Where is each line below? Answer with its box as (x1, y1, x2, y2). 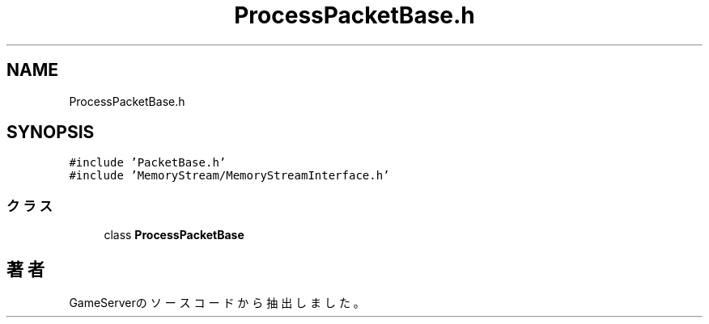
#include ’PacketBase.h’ (69, 156, 227, 170)
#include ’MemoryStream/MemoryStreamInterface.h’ (69, 169, 390, 183)
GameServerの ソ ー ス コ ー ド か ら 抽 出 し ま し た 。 (69, 296, 365, 310)
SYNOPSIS (6, 122, 95, 143)
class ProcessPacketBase (104, 228, 244, 242)
